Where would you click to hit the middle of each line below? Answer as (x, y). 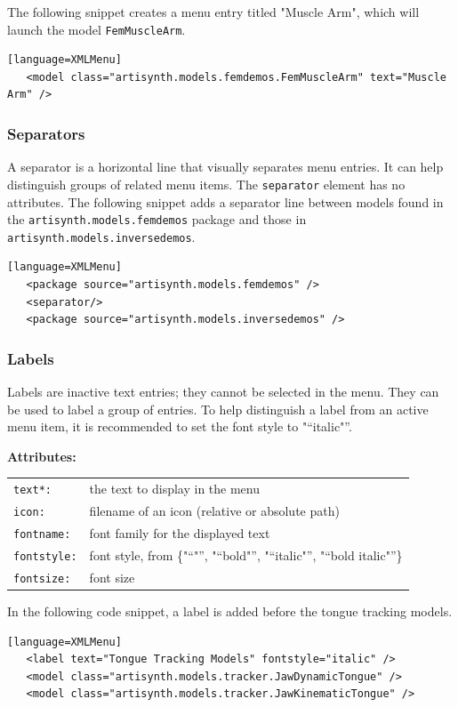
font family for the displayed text (180, 532)
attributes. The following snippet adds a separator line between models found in (225, 201)
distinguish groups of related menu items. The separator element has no (206, 184)
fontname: (42, 534)
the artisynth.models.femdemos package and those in (157, 219)
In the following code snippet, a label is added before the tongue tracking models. (230, 611)
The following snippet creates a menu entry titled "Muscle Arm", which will (213, 12)
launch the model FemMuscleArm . (96, 29)
